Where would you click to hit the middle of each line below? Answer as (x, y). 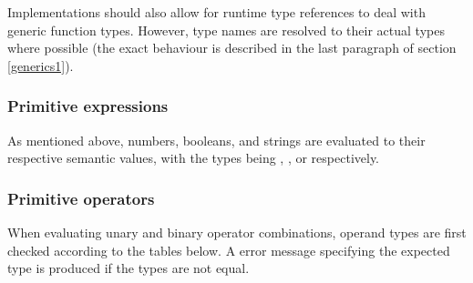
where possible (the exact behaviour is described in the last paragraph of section (232, 48)
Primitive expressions (88, 106)
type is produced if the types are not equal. (129, 268)
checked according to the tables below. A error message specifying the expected (229, 250)
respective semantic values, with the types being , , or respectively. (194, 158)
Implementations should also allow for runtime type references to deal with (216, 12)
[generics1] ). (41, 65)
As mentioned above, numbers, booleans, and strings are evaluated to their (216, 140)
